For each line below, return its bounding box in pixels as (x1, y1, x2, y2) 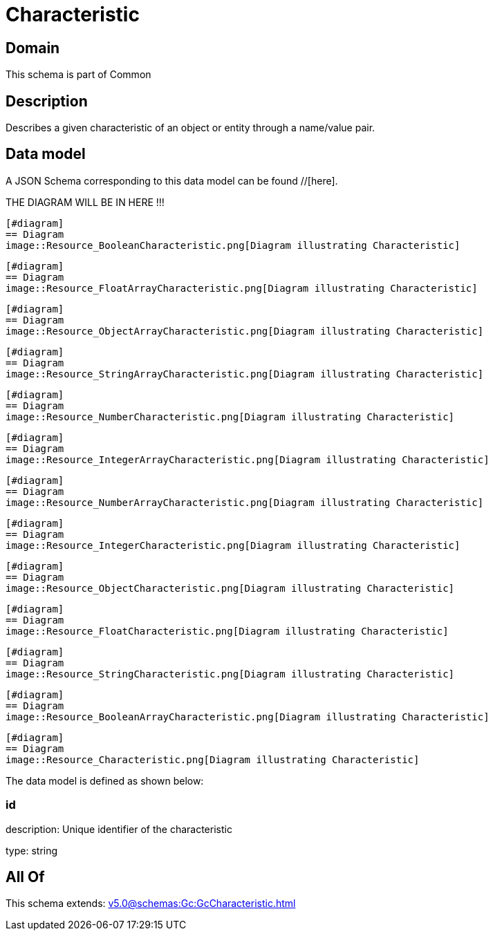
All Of (6, 868, 45, 886)
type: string (6, 844, 58, 857)
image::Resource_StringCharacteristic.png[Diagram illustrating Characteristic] (6, 668, 455, 680)
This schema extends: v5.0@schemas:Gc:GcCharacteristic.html (6, 897, 296, 910)
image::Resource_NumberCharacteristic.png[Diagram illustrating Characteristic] (6, 411, 455, 422)
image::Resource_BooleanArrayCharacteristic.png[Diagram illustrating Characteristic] (6, 711, 490, 722)
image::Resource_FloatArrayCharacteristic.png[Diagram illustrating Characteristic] (6, 282, 478, 294)
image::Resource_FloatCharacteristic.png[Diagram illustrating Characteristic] (6, 625, 449, 637)
